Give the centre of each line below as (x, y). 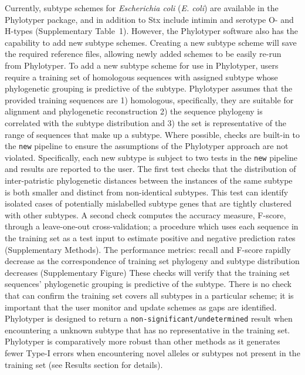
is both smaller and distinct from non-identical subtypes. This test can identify (147, 192)
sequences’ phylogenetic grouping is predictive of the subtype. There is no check (148, 284)
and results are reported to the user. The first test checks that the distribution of (150, 169)
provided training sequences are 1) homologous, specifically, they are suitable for (149, 99)
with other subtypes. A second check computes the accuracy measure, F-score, (145, 214)
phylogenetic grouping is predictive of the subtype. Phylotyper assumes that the (149, 88)
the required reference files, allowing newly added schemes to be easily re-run (143, 54)
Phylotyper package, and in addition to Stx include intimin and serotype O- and (149, 19)
